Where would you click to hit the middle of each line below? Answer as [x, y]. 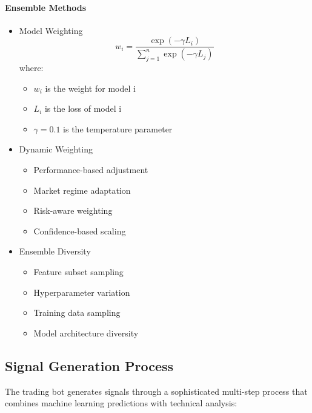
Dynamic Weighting [56, 149]
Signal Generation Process [89, 365]
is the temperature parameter [118, 128]
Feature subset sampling [78, 272]
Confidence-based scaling [80, 230]
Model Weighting [51, 30]
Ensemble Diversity [55, 251]
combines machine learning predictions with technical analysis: [121, 403]
